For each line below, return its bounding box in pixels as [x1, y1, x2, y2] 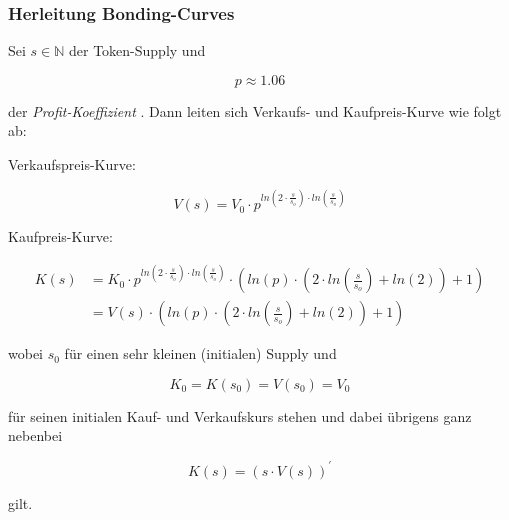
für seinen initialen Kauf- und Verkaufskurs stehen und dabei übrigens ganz [8, 405, 472, 426]
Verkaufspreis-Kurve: [8, 154, 136, 174]
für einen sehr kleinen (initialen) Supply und [64, 343, 337, 364]
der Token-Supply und [69, 40, 206, 61]
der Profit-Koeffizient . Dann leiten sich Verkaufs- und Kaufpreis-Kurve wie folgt [8, 100, 502, 121]
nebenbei [8, 425, 63, 446]
